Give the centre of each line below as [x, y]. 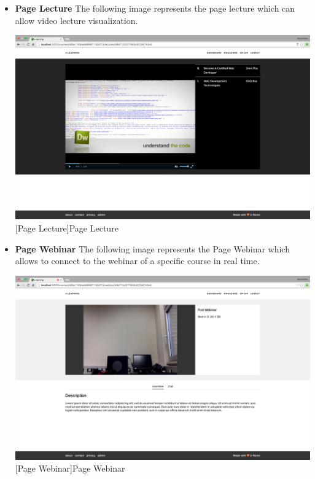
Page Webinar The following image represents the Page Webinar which [152, 248]
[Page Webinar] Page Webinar [70, 468]
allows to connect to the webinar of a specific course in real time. [137, 261]
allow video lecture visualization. [76, 20]
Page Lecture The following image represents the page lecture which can [155, 8]
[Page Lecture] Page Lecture [67, 228]
